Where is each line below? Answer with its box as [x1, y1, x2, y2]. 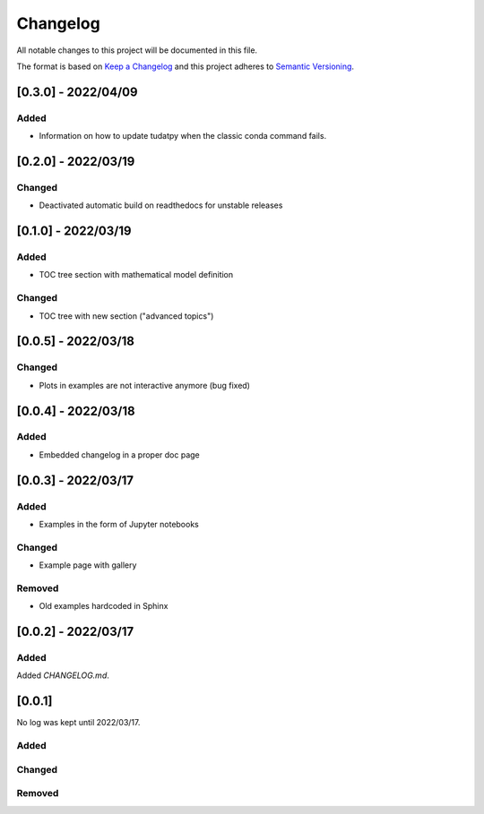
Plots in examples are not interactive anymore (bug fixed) [39, 380, 251, 390]
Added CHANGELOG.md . [16, 670, 109, 681]
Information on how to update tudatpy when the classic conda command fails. [39, 131, 327, 141]
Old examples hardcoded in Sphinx [39, 601, 169, 612]
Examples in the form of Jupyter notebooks [39, 519, 199, 530]
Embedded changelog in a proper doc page [39, 449, 201, 460]
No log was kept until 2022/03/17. [16, 717, 141, 728]
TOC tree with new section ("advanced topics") [39, 310, 214, 321]
